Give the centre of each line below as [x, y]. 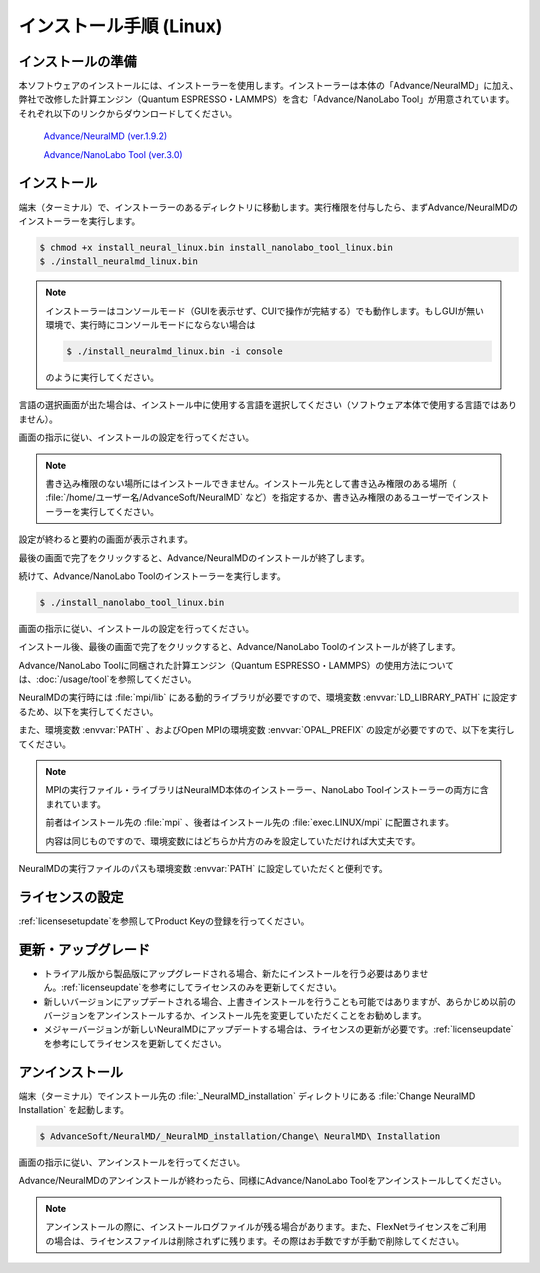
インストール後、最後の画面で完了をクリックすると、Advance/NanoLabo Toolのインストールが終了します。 [239, 647]
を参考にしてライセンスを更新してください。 [135, 1043]
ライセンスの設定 [71, 896]
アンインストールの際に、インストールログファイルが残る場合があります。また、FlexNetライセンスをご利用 [266, 1227]
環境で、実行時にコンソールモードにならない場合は [150, 325]
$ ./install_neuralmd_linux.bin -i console [175, 351]
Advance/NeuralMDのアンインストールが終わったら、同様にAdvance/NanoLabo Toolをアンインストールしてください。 [262, 1181]
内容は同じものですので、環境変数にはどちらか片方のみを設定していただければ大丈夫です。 [233, 841]
